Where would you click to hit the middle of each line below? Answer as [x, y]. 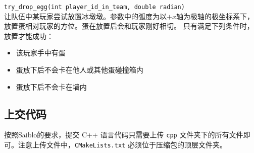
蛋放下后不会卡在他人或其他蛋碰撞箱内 [80, 70]
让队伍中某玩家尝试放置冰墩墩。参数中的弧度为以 [85, 16]
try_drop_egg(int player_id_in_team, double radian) [94, 7]
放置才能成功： [29, 35]
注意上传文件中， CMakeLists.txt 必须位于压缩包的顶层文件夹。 [122, 145]
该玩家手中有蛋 [41, 53]
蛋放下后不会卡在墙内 [51, 86]
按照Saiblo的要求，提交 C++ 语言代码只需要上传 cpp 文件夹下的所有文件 [124, 135]
